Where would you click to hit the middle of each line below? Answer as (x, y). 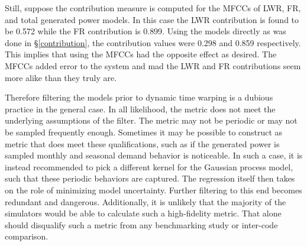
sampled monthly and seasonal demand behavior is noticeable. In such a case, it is (154, 155)
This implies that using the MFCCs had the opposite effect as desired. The (141, 54)
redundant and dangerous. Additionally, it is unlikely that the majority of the (146, 201)
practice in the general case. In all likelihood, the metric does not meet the (140, 109)
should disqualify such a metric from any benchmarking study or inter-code (141, 224)
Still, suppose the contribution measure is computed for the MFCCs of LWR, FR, (153, 8)
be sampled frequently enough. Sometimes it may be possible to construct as (144, 132)
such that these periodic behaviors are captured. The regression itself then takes (150, 178)
